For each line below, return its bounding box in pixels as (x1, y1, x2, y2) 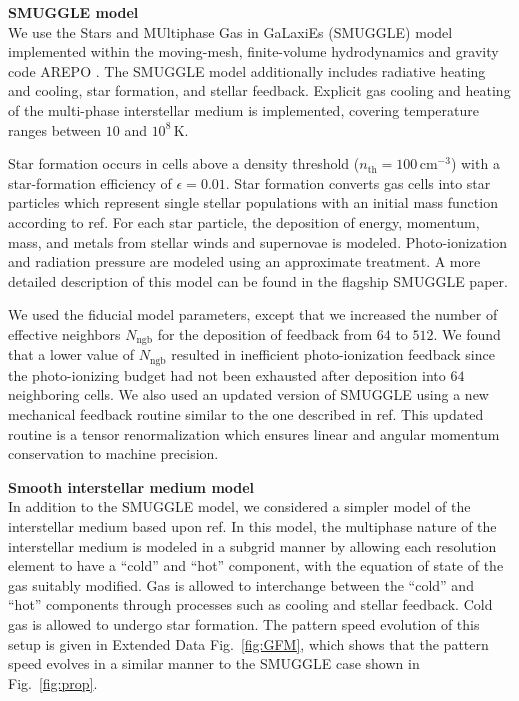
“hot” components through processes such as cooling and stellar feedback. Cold (8, 594, 493, 615)
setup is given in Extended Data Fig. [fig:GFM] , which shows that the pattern (8, 633, 489, 654)
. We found (433, 323, 501, 344)
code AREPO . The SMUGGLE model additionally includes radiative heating (8, 60, 486, 81)
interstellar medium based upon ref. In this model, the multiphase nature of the (8, 515, 497, 536)
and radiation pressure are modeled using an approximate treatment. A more (8, 251, 481, 272)
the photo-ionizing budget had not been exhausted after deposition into (8, 364, 446, 385)
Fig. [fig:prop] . (8, 672, 98, 693)
